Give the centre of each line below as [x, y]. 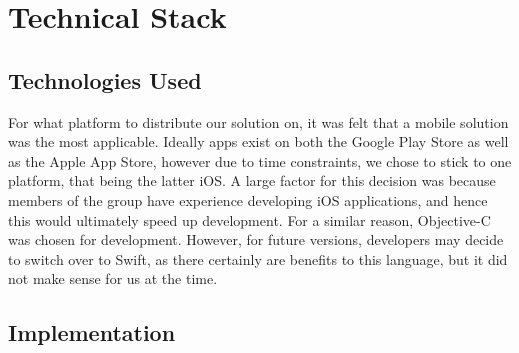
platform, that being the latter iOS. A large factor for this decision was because [252, 180]
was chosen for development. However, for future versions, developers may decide [256, 239]
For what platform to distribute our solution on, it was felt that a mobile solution [258, 121]
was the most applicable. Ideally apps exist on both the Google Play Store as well [258, 141]
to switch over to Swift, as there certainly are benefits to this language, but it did [258, 258]
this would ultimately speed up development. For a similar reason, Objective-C [249, 219]
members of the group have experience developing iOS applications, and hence [248, 199]
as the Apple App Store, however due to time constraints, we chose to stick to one [260, 160]
